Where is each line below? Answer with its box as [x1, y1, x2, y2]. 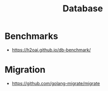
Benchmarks [4, 30, 58, 42]
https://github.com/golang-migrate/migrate [11, 80, 100, 86]
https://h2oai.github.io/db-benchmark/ [11, 47, 91, 53]
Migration [4, 64, 46, 75]
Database [62, 3, 103, 14]
